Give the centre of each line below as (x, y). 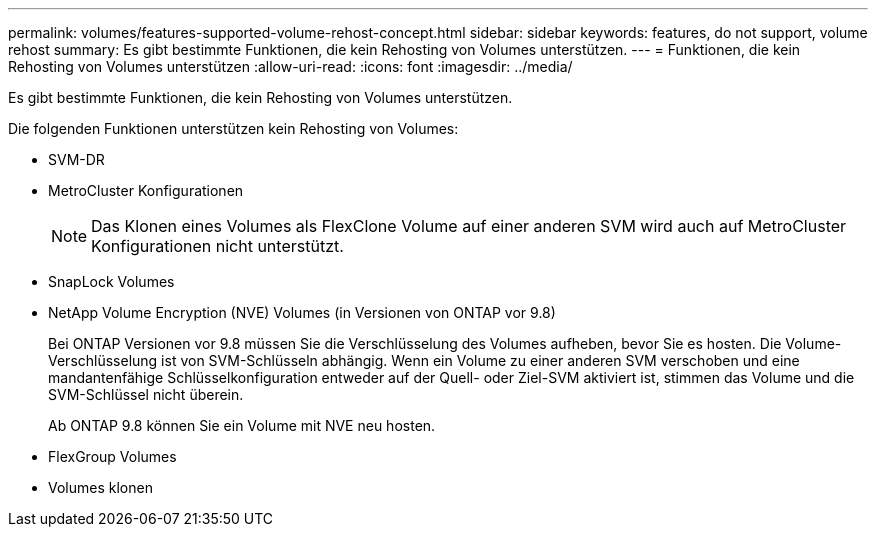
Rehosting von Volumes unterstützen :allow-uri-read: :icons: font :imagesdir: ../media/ (290, 66)
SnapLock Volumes (111, 281)
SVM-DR (76, 159)
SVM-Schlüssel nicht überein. (146, 394)
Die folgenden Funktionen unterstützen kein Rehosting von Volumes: (233, 128)
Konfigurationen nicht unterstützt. (217, 246)
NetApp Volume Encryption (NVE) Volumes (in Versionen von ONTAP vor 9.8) (302, 312)
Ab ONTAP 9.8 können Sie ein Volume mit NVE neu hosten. (242, 425)
